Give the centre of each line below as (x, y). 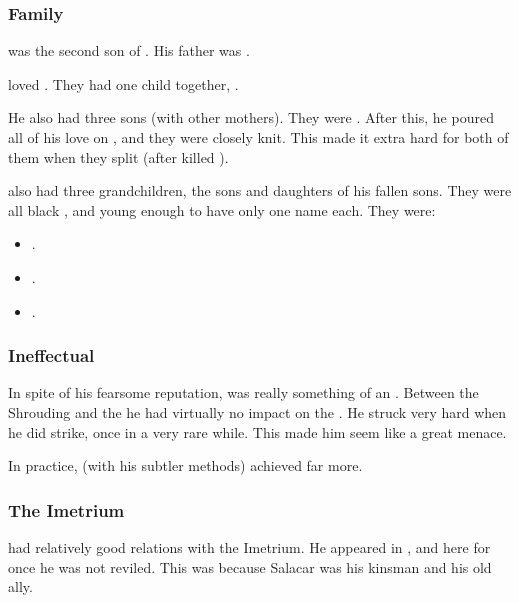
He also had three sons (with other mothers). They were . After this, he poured (251, 117)
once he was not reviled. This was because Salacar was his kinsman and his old (250, 566)
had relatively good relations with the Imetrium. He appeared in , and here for (249, 546)
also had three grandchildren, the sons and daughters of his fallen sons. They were (260, 190)
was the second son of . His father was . (129, 50)
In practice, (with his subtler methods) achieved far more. (185, 465)
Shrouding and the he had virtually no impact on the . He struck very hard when (257, 411)
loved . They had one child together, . (123, 83)
